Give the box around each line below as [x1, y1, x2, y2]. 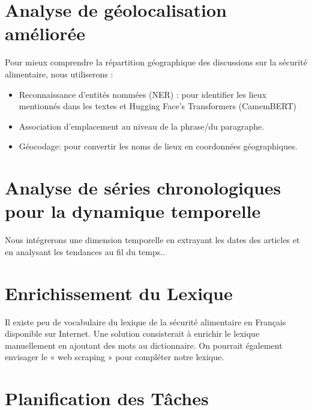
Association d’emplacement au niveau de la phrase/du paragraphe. [19, 119, 265, 132]
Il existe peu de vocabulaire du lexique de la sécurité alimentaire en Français [5, 315, 286, 328]
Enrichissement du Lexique [5, 280, 233, 305]
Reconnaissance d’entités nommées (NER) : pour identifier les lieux [19, 88, 266, 100]
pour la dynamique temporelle [5, 199, 261, 223]
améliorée [5, 21, 85, 46]
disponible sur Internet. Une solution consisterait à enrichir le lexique [5, 327, 260, 340]
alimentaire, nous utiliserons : [5, 67, 113, 80]
